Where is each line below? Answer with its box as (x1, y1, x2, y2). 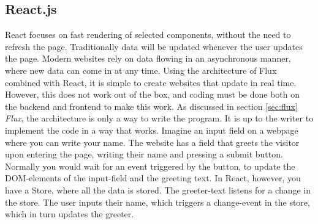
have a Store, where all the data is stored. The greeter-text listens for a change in (5, 183, 311, 196)
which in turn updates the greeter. (5, 208, 134, 220)
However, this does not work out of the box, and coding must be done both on (5, 88, 300, 101)
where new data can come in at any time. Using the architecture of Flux (5, 63, 277, 76)
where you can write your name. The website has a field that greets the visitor (5, 135, 300, 148)
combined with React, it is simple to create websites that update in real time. (5, 76, 297, 89)
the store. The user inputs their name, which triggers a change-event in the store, (5, 195, 310, 208)
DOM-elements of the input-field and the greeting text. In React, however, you (5, 172, 301, 184)
